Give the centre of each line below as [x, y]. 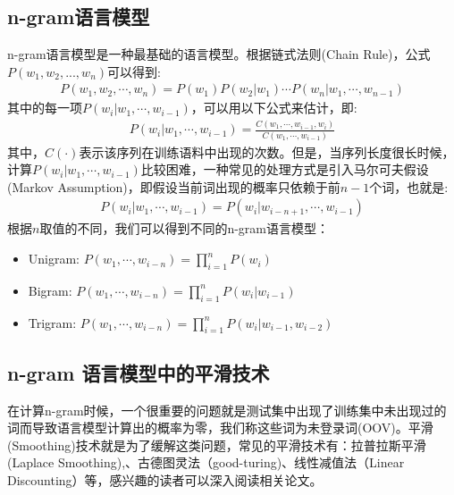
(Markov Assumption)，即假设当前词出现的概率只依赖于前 [174, 186]
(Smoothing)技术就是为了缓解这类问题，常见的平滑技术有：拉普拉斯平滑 [217, 445]
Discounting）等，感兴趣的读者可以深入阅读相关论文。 [165, 480]
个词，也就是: [409, 186]
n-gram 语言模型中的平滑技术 [139, 372]
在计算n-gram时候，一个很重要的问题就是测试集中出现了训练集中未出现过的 [227, 410]
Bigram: [50, 290]
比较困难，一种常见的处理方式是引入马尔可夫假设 [285, 169]
